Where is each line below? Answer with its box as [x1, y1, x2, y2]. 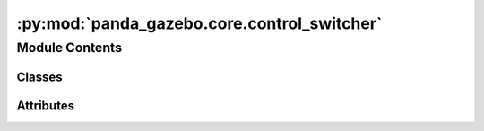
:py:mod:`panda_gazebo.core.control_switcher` [16, 13, 383, 33]
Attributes [16, 98, 75, 113]
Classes [16, 69, 63, 84]
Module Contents [16, 39, 123, 56]
